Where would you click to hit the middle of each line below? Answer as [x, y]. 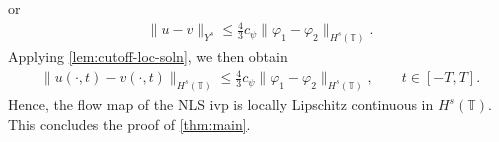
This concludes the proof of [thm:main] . [129, 123]
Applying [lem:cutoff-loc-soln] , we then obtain [148, 56]
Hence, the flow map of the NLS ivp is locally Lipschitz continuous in [221, 104]
